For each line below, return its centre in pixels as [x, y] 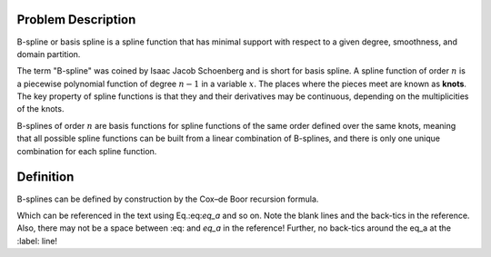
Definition [45, 177]
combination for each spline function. [87, 151]
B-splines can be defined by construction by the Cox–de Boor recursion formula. [168, 199]
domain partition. [49, 54]
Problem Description [76, 20]
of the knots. [40, 109]
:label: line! [37, 241]
